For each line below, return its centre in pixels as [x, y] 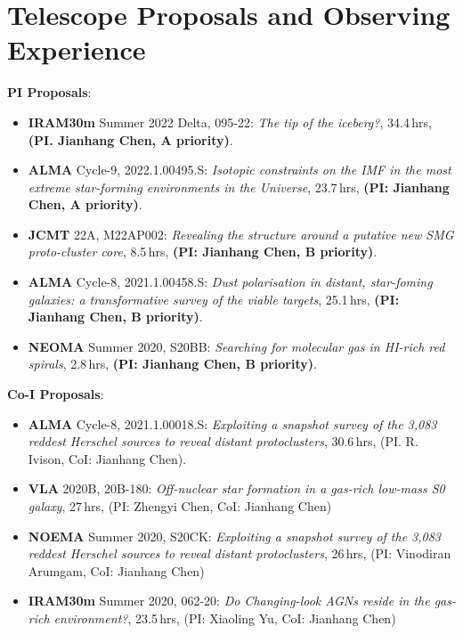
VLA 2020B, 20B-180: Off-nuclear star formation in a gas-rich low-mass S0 [236, 488]
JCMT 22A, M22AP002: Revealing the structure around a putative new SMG [241, 234]
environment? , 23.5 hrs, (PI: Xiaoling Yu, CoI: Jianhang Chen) [225, 618]
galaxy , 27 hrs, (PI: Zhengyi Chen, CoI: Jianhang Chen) [180, 506]
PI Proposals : [49, 92]
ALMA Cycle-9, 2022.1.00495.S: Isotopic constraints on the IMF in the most [240, 170]
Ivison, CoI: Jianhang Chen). [107, 458]
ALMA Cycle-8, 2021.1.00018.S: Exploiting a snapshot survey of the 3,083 [232, 423]
